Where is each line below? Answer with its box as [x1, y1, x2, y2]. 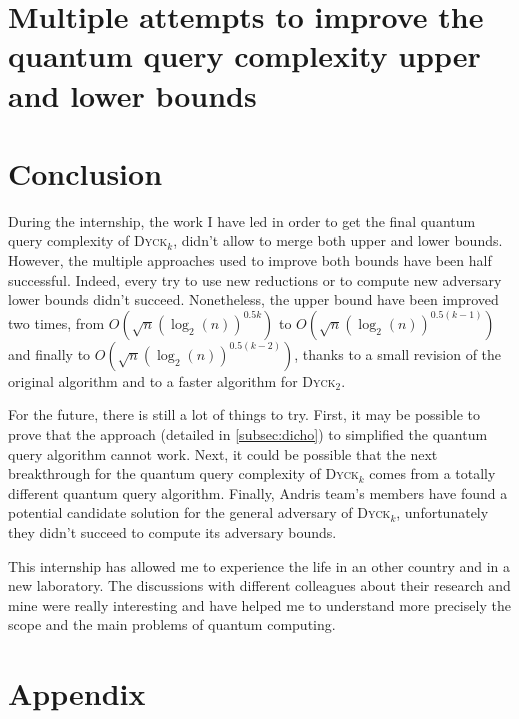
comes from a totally [369, 463, 496, 484]
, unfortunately [396, 502, 489, 523]
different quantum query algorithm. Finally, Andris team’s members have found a [8, 482, 508, 503]
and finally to [8, 343, 91, 364]
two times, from [8, 312, 105, 333]
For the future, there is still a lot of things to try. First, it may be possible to [8, 404, 481, 425]
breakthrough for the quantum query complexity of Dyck [8, 463, 359, 484]
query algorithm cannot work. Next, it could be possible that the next [8, 443, 438, 464]
